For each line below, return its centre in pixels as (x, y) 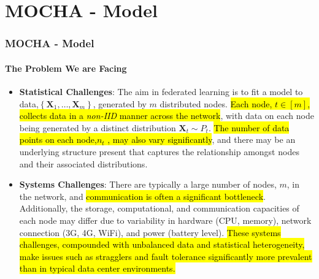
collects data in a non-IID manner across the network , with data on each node (167, 116)
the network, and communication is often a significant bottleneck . (142, 196)
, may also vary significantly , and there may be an (202, 139)
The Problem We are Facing (66, 68)
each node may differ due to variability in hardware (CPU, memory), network (165, 220)
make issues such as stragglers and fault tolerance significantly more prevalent (166, 256)
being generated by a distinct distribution (98, 127)
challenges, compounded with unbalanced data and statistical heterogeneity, (162, 244)
